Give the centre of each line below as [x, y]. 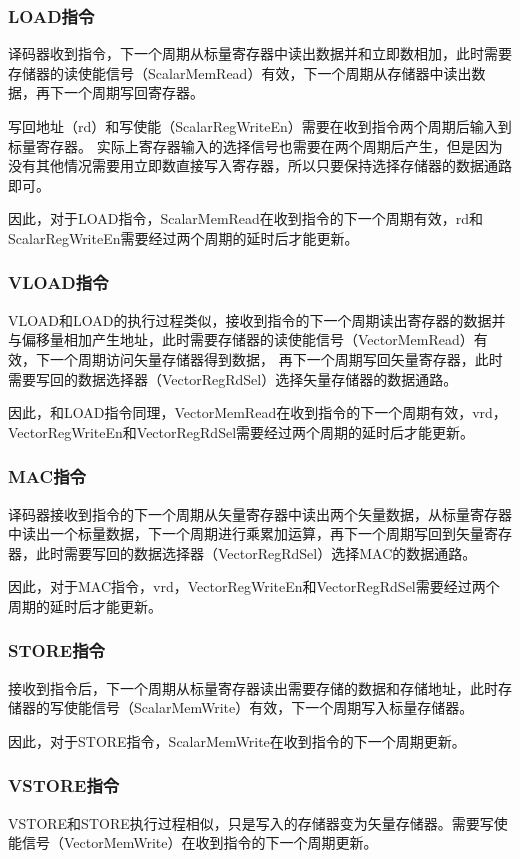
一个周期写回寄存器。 [133, 92]
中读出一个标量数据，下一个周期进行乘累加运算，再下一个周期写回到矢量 [246, 533]
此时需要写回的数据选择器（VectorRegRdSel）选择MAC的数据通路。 [256, 552]
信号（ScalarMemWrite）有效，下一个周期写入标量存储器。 [282, 707]
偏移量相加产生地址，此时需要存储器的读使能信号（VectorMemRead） [247, 339]
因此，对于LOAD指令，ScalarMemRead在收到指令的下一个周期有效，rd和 [246, 218]
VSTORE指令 [64, 785]
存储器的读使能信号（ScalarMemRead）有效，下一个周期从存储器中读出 [240, 72]
